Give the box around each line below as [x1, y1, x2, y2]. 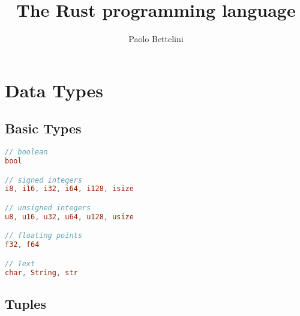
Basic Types [5, 119, 82, 138]
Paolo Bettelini [128, 32, 184, 45]
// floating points [5, 231, 82, 240]
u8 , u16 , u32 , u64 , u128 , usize [5, 212, 134, 221]
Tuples [5, 294, 46, 312]
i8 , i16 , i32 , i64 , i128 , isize [5, 184, 134, 193]
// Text [5, 259, 35, 268]
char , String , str [5, 268, 78, 277]
